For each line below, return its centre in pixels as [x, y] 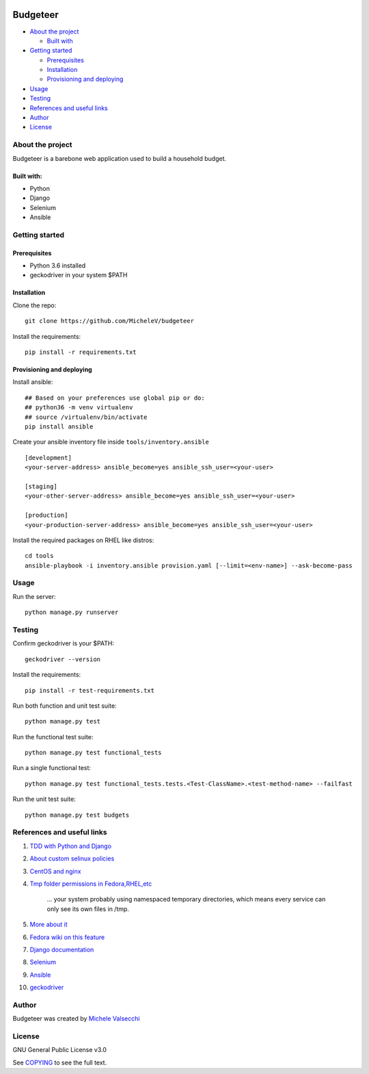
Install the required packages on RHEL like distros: [83, 540]
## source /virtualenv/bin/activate [86, 417]
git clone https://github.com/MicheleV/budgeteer [110, 321]
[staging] [41, 486]
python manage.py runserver [72, 612]
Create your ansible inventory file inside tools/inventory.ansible [111, 442]
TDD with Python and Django [71, 846]
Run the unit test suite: [44, 799]
